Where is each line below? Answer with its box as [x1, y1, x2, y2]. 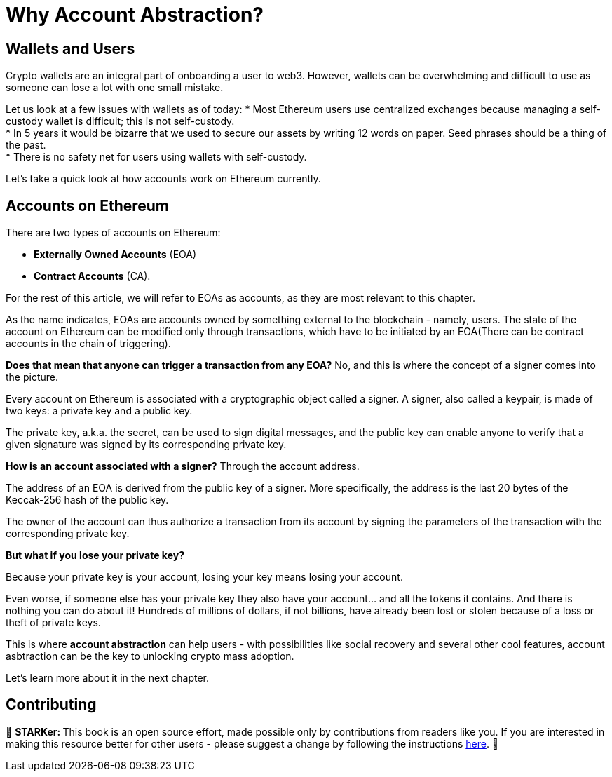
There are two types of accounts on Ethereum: [6, 227, 221, 239]
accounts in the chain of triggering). [6, 337, 171, 350]
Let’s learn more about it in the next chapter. [6, 672, 209, 684]
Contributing [6, 696, 97, 714]
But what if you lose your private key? [6, 549, 185, 562]
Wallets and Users [6, 39, 135, 58]
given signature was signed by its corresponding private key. [6, 438, 287, 451]
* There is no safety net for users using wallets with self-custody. [6, 151, 307, 163]
